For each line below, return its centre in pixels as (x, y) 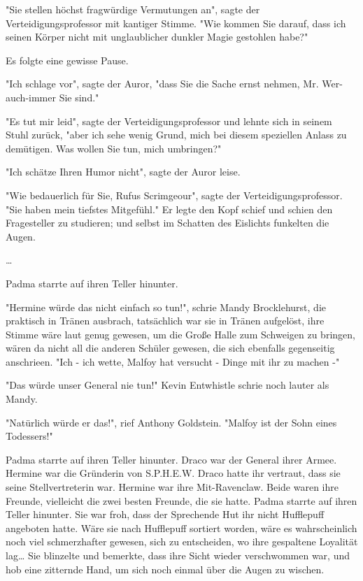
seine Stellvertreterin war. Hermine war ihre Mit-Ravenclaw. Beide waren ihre (172, 487)
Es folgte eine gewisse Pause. (67, 60)
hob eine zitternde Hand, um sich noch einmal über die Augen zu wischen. (165, 569)
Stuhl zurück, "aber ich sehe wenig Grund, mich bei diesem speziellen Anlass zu (176, 135)
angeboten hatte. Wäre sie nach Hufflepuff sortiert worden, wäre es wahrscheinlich (181, 528)
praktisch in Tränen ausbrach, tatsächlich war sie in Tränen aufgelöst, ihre (165, 321)
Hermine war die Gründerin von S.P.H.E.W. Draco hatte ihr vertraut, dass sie (173, 473)
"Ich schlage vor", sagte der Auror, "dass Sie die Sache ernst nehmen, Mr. (162, 84)
